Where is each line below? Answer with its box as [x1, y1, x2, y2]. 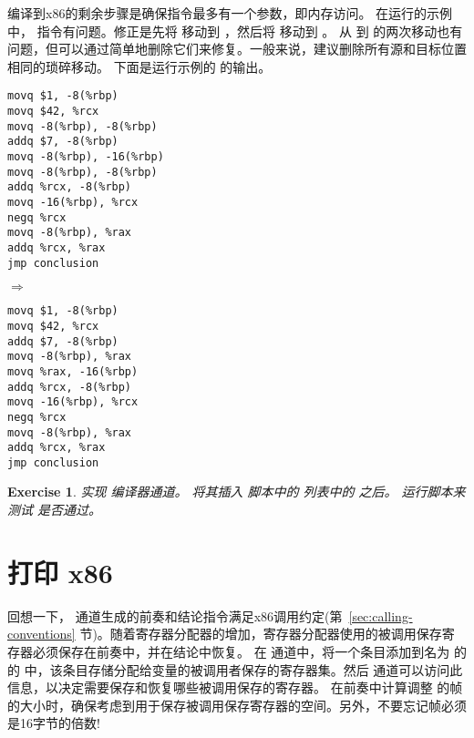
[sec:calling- [348, 606, 413, 625]
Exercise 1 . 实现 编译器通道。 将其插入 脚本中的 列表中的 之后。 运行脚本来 [7, 482, 466, 501]
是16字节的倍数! [7, 713, 100, 733]
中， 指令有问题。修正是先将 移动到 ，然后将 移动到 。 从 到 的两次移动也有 [7, 21, 463, 40]
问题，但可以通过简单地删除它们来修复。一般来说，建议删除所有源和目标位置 [7, 39, 467, 58]
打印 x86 [7, 553, 113, 590]
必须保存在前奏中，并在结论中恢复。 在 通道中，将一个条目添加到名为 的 [32, 641, 467, 661]
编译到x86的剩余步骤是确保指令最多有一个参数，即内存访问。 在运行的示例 [7, 4, 453, 22]
